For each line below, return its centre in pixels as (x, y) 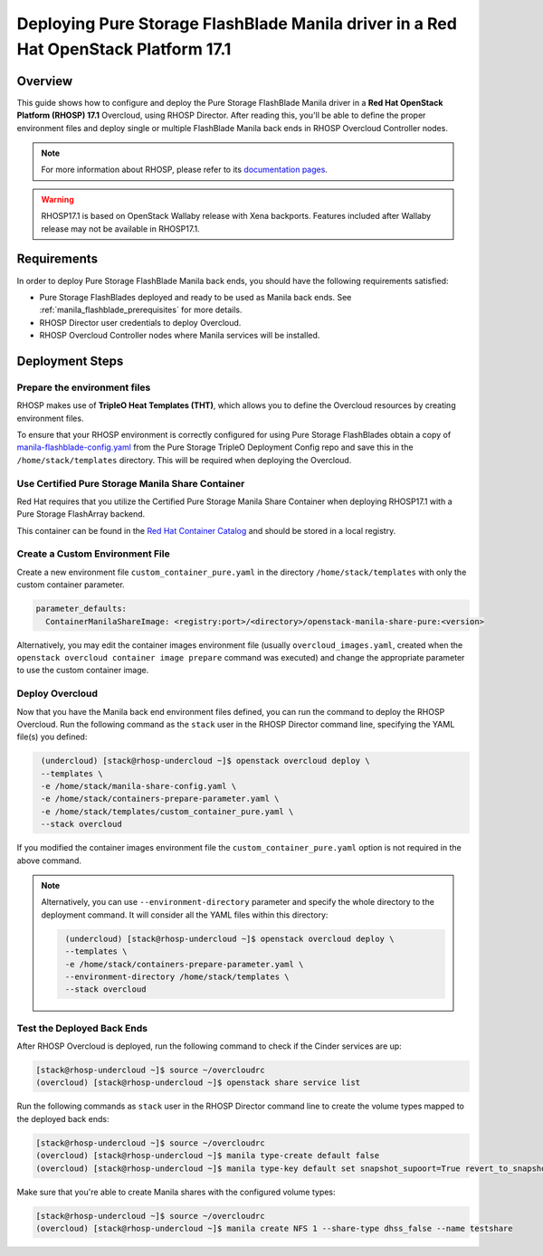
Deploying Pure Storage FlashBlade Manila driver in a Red (237, 24)
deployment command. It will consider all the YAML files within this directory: (185, 915)
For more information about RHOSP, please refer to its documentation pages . (184, 170)
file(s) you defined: (52, 737)
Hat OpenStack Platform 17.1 (124, 49)
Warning (57, 199)
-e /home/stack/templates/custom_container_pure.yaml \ (167, 811)
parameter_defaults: (81, 609)
